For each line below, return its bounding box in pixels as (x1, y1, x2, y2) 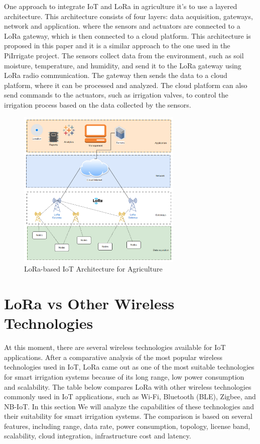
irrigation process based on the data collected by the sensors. (4, 99, 191, 110)
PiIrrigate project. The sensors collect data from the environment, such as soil (4, 50, 244, 60)
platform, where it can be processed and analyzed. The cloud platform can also (4, 79, 247, 90)
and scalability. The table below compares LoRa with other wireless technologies (4, 381, 251, 392)
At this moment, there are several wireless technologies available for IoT (4, 342, 226, 352)
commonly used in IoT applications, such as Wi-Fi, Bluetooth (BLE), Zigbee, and (4, 391, 256, 402)
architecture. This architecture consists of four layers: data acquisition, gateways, (4, 11, 253, 21)
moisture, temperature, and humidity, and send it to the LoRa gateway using (4, 60, 241, 70)
